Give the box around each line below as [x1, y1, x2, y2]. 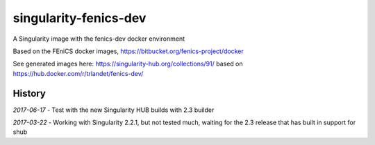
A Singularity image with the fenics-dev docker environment [12, 35, 185, 43]
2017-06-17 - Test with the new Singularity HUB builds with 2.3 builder [12, 106, 215, 114]
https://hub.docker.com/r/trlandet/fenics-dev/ [12, 69, 144, 77]
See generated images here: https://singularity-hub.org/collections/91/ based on [12, 59, 243, 68]
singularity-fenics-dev [12, 10, 147, 26]
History [12, 87, 47, 99]
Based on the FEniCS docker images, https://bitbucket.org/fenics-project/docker [12, 47, 244, 55]
